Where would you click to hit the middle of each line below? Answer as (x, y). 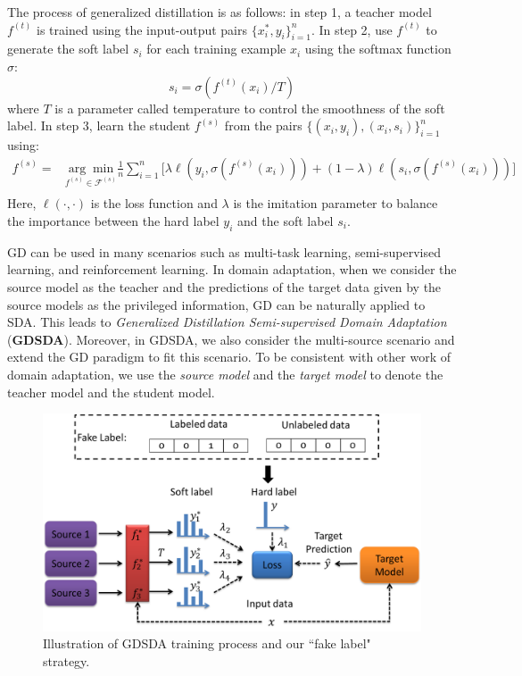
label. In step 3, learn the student (99, 125)
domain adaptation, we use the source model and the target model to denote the (225, 374)
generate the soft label (68, 49)
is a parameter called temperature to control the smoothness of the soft (250, 108)
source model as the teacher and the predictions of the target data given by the (224, 286)
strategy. (66, 660)
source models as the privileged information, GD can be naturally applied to (216, 304)
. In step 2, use (352, 29)
